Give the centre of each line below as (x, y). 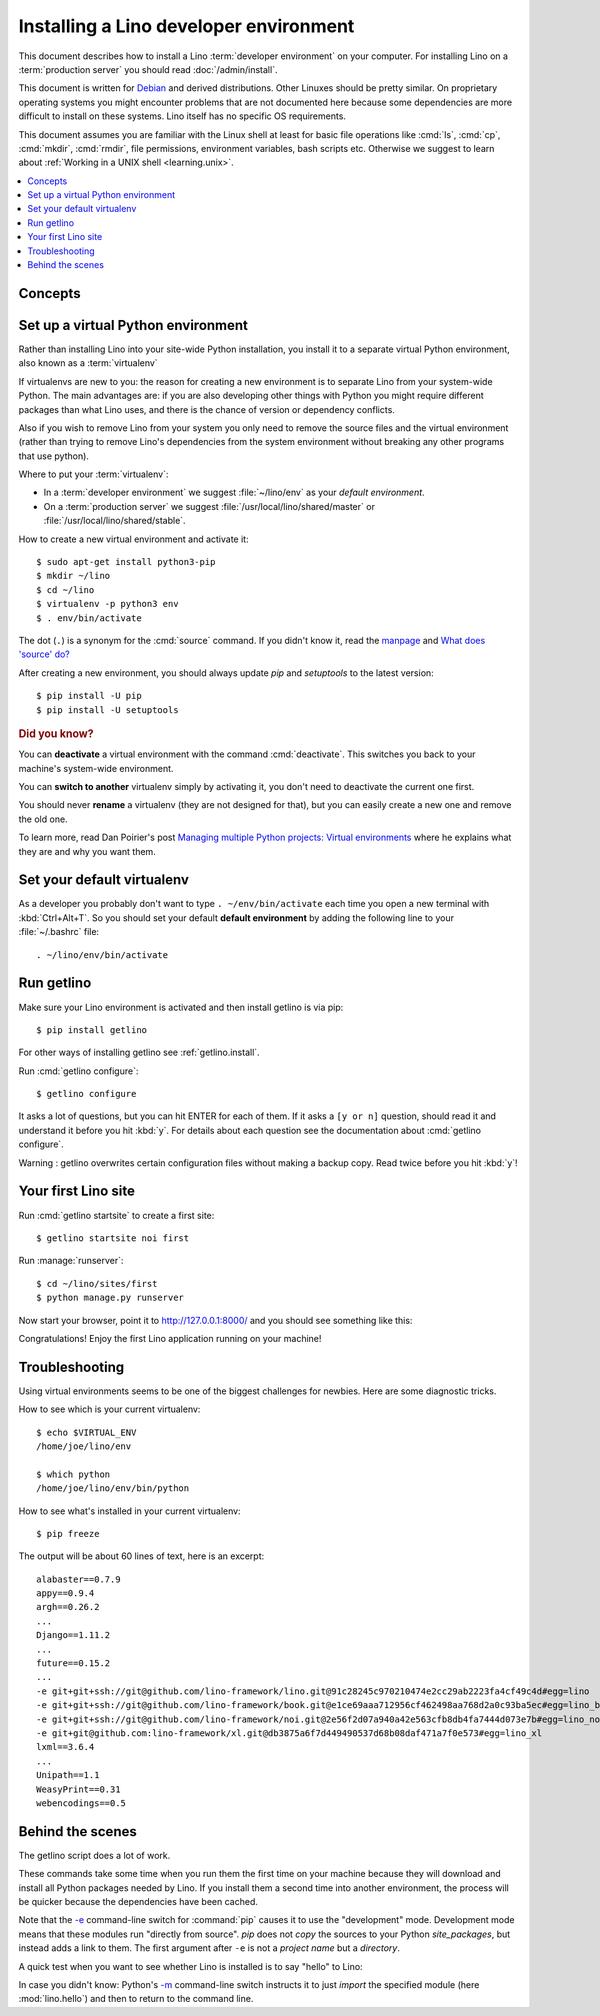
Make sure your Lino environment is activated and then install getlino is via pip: (181, 1007)
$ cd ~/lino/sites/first (97, 1283)
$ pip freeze (68, 1533)
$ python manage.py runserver (110, 1298)
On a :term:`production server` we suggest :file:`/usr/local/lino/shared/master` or (209, 506)
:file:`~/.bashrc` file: (59, 932)
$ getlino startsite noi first (113, 1238)
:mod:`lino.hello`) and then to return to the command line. (136, 1999)
